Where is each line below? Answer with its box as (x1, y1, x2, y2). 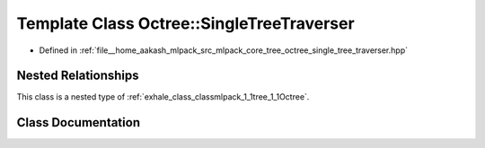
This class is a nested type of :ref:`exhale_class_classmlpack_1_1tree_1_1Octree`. (16, 91, 310, 102)
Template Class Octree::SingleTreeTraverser (16, 13, 355, 33)
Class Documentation (16, 115, 141, 130)
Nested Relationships (16, 68, 139, 83)
